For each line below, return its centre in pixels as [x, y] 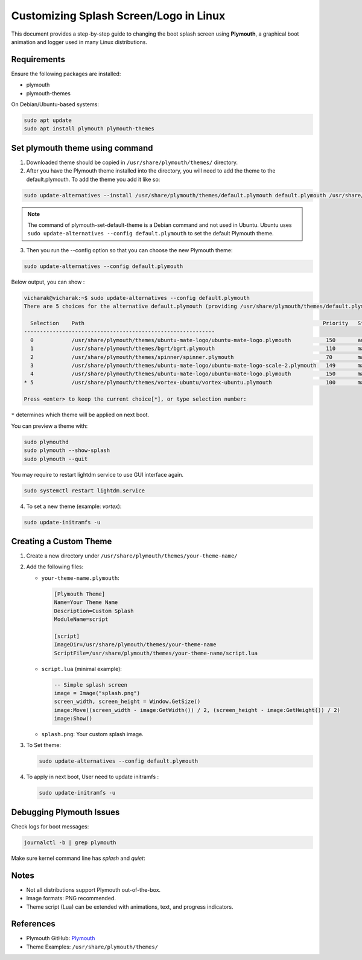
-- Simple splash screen [91, 685]
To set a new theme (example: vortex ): [74, 506]
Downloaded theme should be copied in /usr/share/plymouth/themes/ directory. [132, 162]
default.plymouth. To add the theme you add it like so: [93, 179]
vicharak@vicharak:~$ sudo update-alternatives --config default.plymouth [137, 298]
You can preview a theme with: [49, 426]
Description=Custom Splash [94, 611]
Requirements [38, 59]
